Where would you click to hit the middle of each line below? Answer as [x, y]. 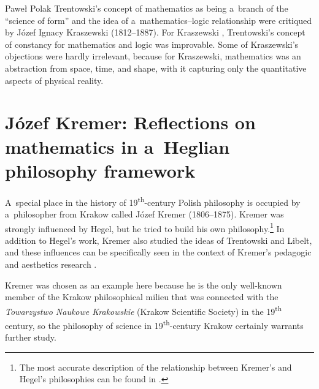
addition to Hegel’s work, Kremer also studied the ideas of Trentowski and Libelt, [159, 240]
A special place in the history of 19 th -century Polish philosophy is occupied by [153, 201]
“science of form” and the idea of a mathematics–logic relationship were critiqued [159, 20]
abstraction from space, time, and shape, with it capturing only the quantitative [156, 68]
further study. [31, 337]
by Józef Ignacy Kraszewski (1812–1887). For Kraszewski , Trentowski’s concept [155, 32]
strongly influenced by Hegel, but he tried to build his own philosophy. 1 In [145, 227]
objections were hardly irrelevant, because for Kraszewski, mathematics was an [153, 56]
